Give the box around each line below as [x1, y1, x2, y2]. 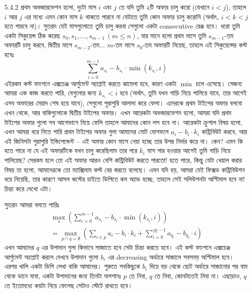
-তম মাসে [113, 40, 135, 50]
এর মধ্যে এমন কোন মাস [24, 11, 78, 21]
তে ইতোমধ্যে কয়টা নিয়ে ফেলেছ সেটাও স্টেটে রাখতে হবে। [4, 280, 133, 290]
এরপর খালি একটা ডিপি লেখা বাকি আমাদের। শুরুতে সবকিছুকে [4, 261, 141, 271]
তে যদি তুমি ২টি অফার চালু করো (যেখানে [119, 2, 210, 12]
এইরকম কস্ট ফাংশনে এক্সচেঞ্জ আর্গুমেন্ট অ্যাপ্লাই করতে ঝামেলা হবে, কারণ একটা [4, 78, 176, 88]
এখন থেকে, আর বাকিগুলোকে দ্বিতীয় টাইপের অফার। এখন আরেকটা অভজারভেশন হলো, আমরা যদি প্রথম [4, 107, 232, 117]
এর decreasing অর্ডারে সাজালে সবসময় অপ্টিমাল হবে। [108, 251, 234, 262]
